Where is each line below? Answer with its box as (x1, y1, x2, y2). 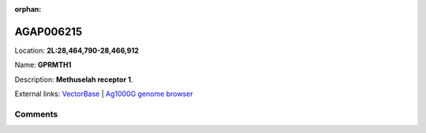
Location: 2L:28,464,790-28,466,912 (14, 46, 140, 55)
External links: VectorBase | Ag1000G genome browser (14, 89, 193, 98)
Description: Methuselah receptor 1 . (14, 75, 133, 84)
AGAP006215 (14, 24, 83, 39)
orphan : (14, 5, 42, 13)
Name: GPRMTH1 (14, 60, 72, 70)
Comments (14, 109, 58, 120)
